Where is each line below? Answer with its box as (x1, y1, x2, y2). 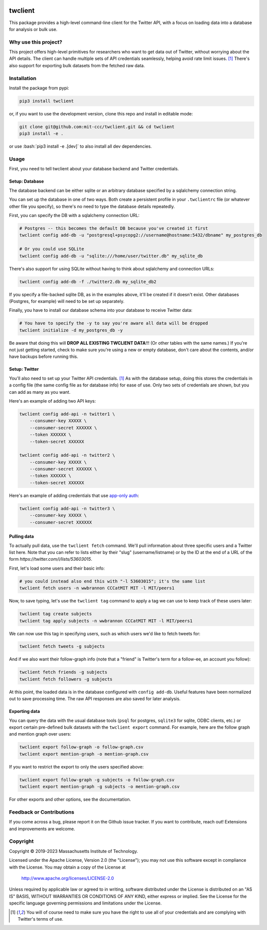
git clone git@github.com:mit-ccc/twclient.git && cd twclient (19, 124, 175, 130)
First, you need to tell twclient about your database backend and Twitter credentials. (9, 166, 179, 172)
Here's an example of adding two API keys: (9, 398, 96, 404)
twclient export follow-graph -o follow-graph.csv (19, 744, 144, 750)
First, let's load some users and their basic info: (9, 565, 105, 571)
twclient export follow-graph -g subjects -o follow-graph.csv (19, 777, 175, 783)
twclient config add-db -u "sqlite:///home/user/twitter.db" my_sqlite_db (19, 253, 203, 259)
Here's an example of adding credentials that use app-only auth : (9, 492, 139, 498)
